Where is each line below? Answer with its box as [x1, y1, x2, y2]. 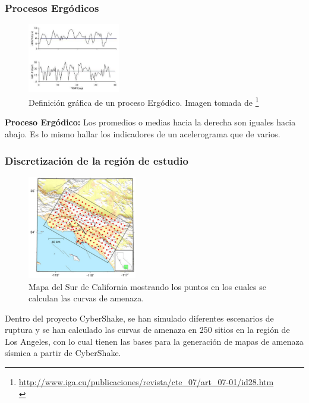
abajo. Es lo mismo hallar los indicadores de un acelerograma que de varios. [5, 128, 280, 140]
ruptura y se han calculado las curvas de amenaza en [5, 323, 197, 336]
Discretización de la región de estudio [5, 153, 188, 168]
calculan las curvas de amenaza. [29, 292, 144, 304]
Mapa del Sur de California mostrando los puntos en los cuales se [29, 280, 266, 292]
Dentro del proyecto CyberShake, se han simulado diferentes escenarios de [5, 311, 274, 324]
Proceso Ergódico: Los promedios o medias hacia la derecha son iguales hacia [5, 116, 296, 128]
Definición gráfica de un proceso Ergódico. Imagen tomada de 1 [29, 95, 259, 108]
